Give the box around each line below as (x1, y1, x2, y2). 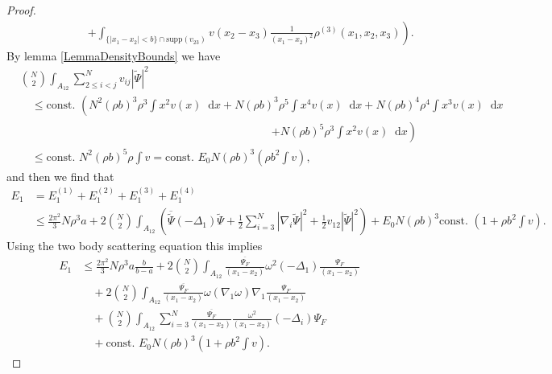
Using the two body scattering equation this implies (6, 237, 263, 254)
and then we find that (6, 167, 114, 184)
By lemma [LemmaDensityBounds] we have (6, 47, 221, 64)
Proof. (6, 2, 36, 18)
